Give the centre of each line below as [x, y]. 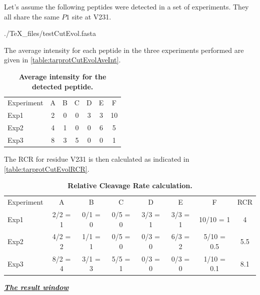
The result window [36, 287]
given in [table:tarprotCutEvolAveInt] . [62, 60]
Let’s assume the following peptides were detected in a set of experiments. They [126, 6]
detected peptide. [62, 86]
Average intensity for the [62, 76]
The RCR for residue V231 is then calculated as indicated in [97, 159]
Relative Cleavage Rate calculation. [130, 185]
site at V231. [91, 16]
